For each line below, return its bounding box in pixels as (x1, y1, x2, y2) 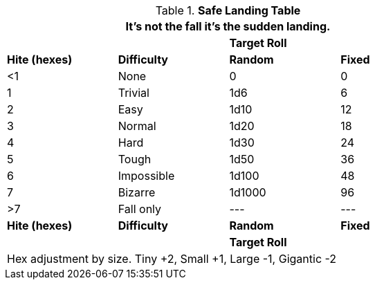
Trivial (118, 86, 149, 100)
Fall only (118, 202, 162, 216)
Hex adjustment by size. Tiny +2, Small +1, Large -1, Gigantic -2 (7, 252, 337, 266)
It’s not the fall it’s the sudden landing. (125, 19, 331, 33)
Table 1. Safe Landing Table (155, 3, 301, 17)
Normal (118, 119, 156, 133)
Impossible (118, 169, 175, 183)
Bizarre (118, 185, 156, 199)
